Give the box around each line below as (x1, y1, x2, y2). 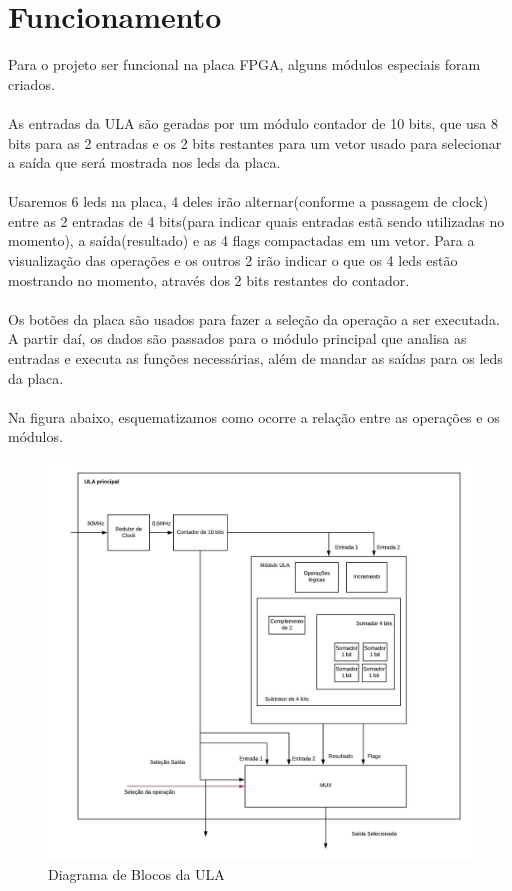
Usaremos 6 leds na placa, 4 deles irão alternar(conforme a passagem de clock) (8, 191, 489, 212)
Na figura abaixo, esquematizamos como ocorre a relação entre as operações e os (8, 406, 500, 427)
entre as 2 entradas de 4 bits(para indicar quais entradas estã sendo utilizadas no (8, 210, 505, 231)
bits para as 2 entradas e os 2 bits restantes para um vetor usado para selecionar (8, 132, 502, 153)
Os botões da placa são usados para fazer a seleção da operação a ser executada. (8, 308, 500, 329)
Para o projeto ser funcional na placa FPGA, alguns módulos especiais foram (8, 54, 481, 75)
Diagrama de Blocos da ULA (48, 863, 225, 884)
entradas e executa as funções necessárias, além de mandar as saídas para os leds (8, 348, 503, 369)
